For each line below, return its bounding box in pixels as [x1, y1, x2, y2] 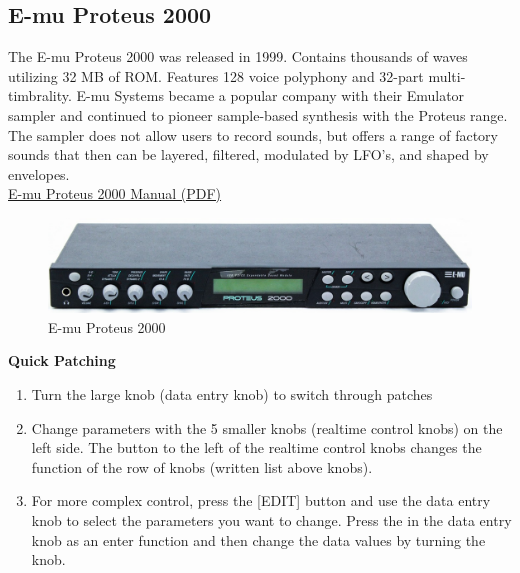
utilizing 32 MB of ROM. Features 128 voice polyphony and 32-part [8, 65, 424, 86]
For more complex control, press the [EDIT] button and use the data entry [31, 490, 491, 511]
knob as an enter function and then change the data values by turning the [31, 529, 486, 550]
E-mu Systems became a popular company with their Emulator [76, 85, 465, 106]
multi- [428, 65, 466, 86]
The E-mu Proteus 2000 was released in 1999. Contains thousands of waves [8, 46, 468, 67]
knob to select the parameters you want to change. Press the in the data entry [31, 509, 512, 530]
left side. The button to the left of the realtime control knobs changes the [31, 437, 482, 458]
